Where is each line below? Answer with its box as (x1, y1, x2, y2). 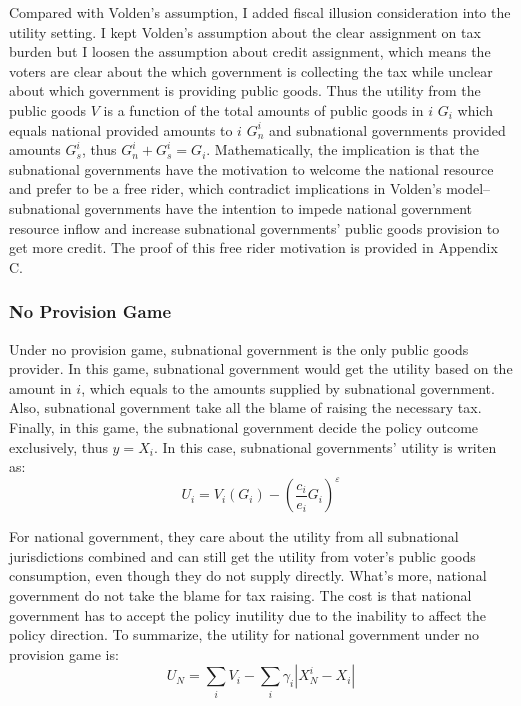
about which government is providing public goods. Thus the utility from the (9, 80, 481, 101)
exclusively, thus (9, 436, 108, 457)
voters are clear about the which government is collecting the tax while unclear (9, 60, 493, 81)
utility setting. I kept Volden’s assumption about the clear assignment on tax (9, 21, 481, 42)
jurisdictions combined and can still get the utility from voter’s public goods (9, 545, 476, 566)
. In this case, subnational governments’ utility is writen (153, 436, 497, 457)
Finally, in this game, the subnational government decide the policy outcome (9, 416, 479, 437)
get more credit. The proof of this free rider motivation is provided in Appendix (9, 237, 498, 258)
